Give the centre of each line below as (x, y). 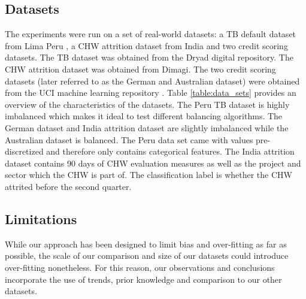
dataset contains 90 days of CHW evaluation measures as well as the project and (153, 163)
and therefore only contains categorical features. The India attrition (170, 151)
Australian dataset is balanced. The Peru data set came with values (129, 139)
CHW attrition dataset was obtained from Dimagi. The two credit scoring (140, 69)
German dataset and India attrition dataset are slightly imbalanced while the (147, 127)
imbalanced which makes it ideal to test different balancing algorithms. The (144, 116)
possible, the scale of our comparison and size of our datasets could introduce (147, 256)
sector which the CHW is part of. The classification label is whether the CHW (149, 175)
